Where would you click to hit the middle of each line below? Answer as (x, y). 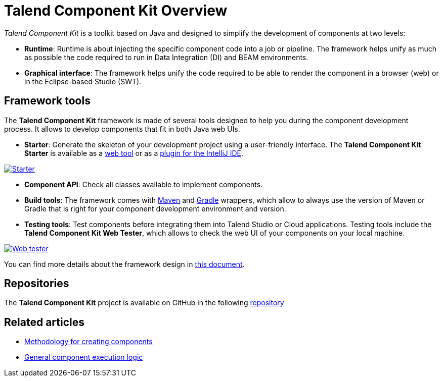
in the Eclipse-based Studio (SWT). (83, 81)
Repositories (37, 284)
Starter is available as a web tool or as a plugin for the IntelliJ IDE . (134, 153)
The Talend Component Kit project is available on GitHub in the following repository (144, 303)
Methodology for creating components (88, 342)
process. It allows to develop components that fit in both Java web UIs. (122, 129)
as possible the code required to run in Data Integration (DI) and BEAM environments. (166, 57)
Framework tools (47, 101)
